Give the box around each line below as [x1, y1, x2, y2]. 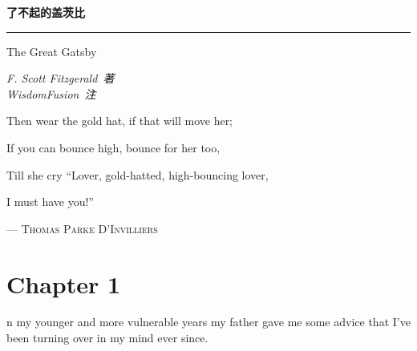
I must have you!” [6, 193, 94, 210]
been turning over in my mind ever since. [6, 329, 208, 346]
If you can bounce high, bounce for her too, [6, 139, 221, 155]
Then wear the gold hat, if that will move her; [6, 112, 233, 129]
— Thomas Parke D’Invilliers [6, 220, 158, 236]
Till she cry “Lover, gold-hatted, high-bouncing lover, [6, 166, 269, 183]
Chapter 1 [6, 267, 121, 300]
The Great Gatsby [6, 42, 97, 59]
